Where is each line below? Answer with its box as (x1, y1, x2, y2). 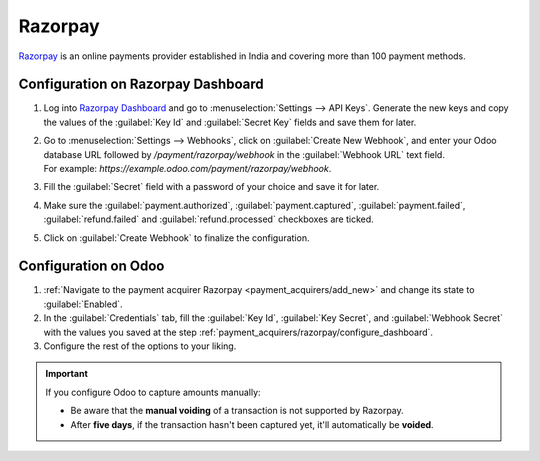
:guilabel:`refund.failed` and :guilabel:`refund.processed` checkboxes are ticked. (43, 213, 374, 225)
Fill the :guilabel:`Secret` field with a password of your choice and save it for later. (43, 181, 380, 193)
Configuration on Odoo (18, 258, 165, 275)
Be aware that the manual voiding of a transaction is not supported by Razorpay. (70, 405, 404, 417)
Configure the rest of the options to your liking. (43, 340, 237, 352)
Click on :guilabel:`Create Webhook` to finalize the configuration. (43, 231, 310, 244)
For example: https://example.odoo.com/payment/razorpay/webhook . (43, 163, 332, 175)
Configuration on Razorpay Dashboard (18, 76, 264, 93)
